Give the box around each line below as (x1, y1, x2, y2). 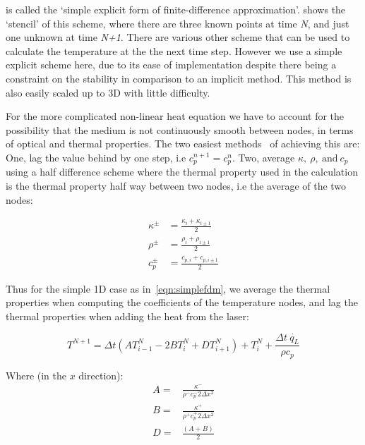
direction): (78, 367, 124, 382)
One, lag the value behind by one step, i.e (6, 150, 186, 164)
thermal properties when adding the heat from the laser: (6, 308, 249, 323)
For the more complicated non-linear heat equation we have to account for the (6, 109, 345, 123)
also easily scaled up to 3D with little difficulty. (6, 85, 210, 99)
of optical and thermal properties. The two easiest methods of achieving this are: (6, 136, 360, 151)
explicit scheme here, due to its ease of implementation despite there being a (6, 57, 337, 72)
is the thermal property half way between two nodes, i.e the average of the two (6, 178, 347, 193)
